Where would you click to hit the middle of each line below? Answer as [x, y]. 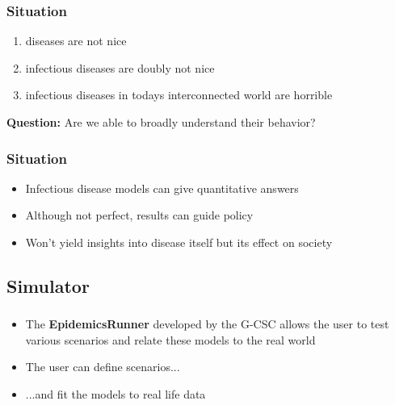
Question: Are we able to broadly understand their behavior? [161, 122]
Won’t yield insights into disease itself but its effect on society [179, 242]
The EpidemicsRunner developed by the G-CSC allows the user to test [207, 324]
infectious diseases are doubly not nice [120, 67]
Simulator [48, 285]
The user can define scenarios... [103, 367]
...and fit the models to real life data [116, 394]
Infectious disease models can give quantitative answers [162, 188]
